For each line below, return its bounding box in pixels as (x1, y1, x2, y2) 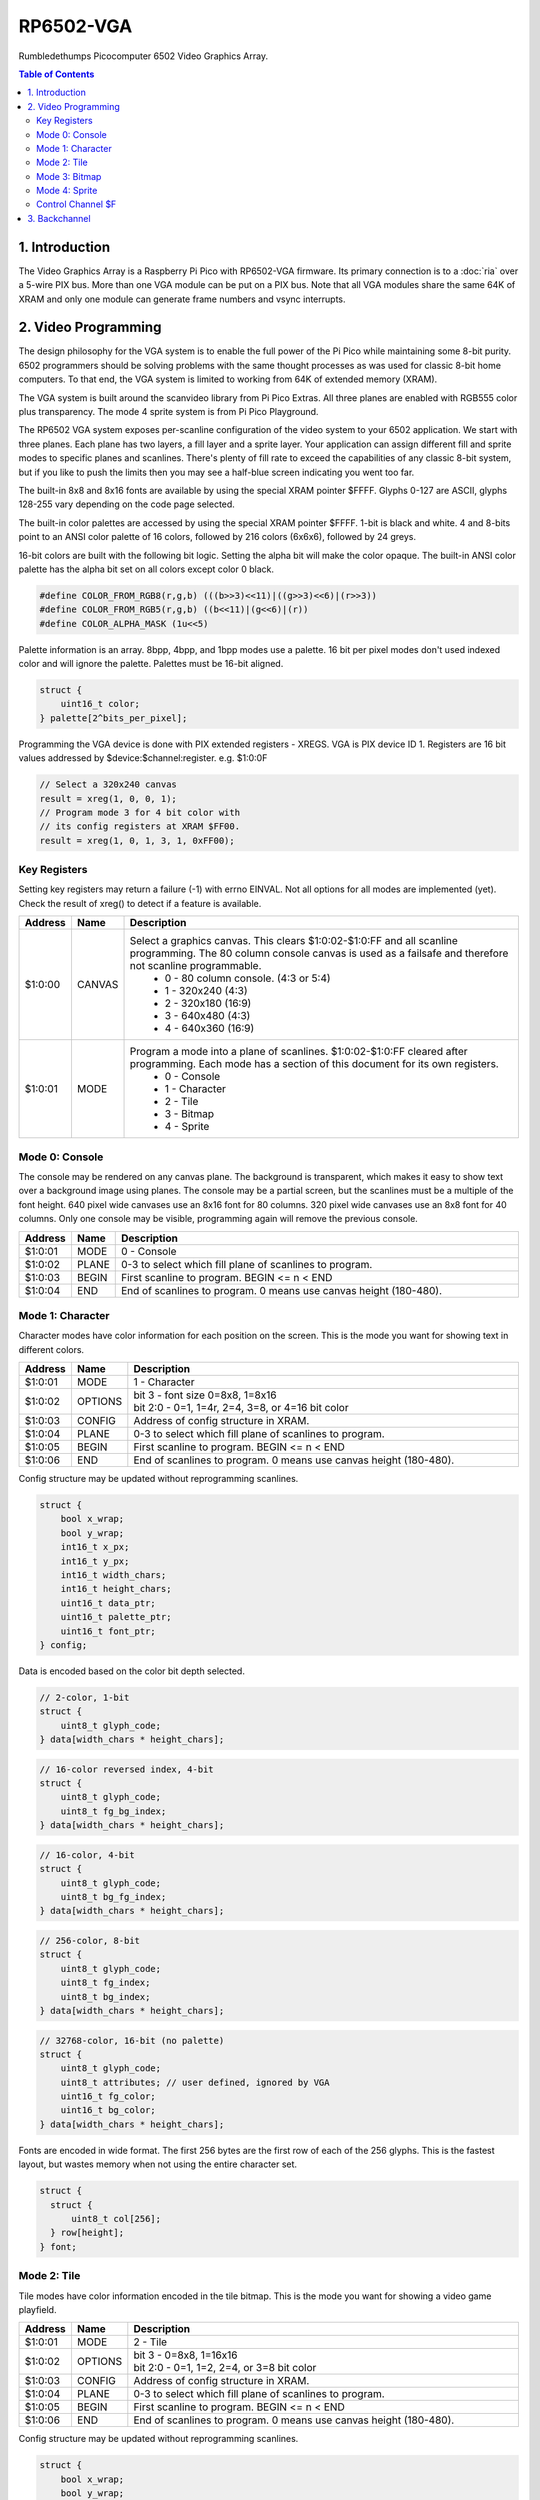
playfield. (18, 2303, 57, 2315)
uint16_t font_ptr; (60, 1625, 157, 1637)
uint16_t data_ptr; (60, 1597, 157, 1609)
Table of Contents (18, 68, 95, 80)
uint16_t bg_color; (60, 2105, 157, 2116)
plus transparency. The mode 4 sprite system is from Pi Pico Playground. (18, 406, 319, 417)
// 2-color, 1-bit (39, 1691, 130, 1703)
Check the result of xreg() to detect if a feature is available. (18, 897, 262, 909)
